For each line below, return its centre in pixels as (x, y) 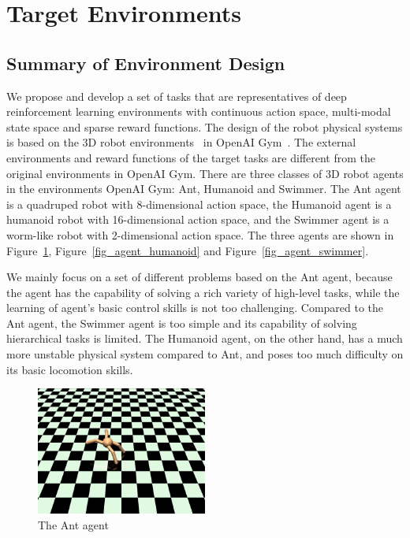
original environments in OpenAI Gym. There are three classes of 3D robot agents (205, 173)
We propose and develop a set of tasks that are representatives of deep (177, 96)
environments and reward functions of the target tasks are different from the (191, 157)
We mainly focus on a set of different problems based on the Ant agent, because (199, 277)
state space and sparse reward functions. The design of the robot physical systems (205, 126)
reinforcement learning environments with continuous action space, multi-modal (199, 111)
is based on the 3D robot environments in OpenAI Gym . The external (181, 142)
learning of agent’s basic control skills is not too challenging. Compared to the (195, 308)
